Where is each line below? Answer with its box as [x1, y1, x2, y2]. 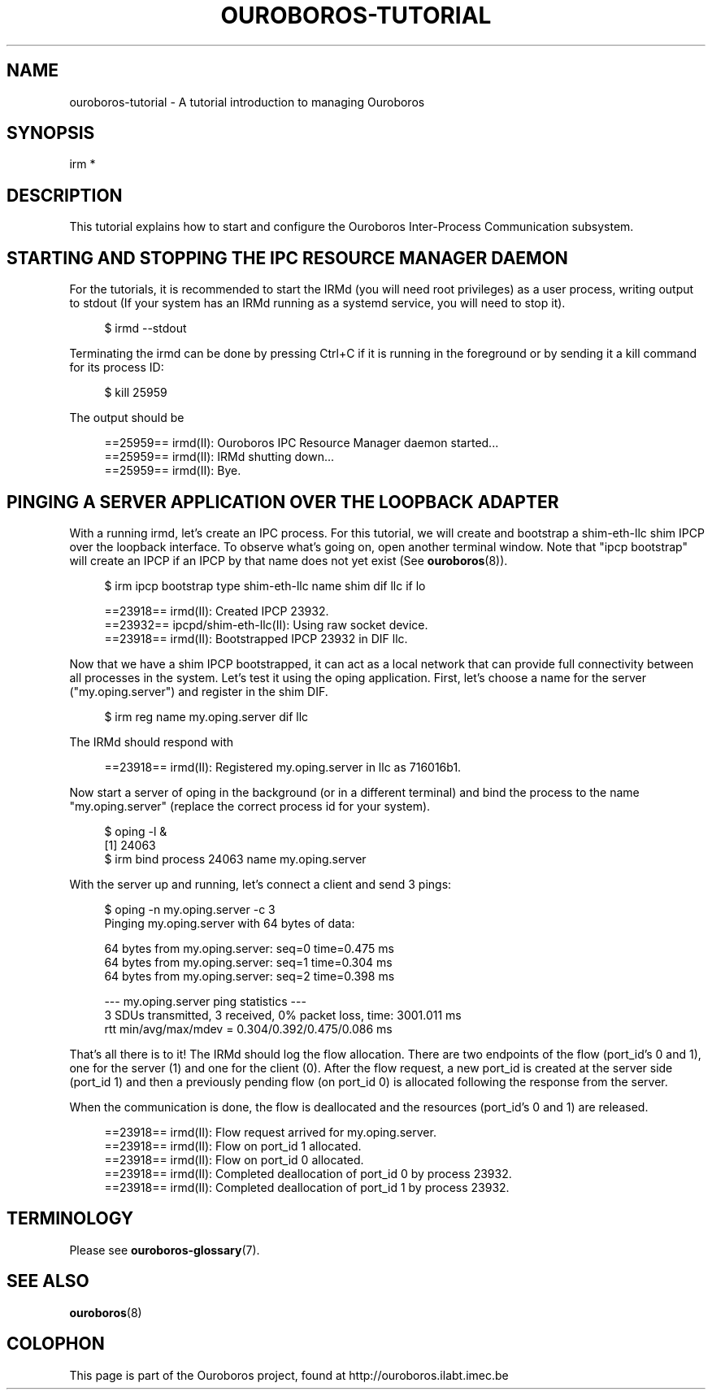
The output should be [69, 411, 185, 425]
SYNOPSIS [7, 123, 95, 144]
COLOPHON [7, 1333, 105, 1355]
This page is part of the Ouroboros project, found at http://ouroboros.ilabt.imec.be [69, 1368, 509, 1382]
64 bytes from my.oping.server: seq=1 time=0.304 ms [104, 955, 393, 969]
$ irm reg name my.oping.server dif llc [104, 709, 309, 724]
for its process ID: [69, 360, 164, 375]
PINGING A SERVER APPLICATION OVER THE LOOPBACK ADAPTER [7, 491, 559, 512]
